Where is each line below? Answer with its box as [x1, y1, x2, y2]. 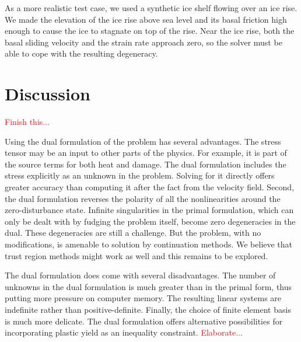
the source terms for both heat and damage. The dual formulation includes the [5, 158, 286, 170]
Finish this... [5, 116, 50, 128]
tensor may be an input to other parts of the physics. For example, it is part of [5, 146, 287, 159]
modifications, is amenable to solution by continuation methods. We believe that [5, 238, 293, 250]
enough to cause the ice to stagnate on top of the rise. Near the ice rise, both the [5, 25, 295, 37]
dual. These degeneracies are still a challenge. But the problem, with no [5, 226, 261, 239]
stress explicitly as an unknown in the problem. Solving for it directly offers [5, 169, 275, 182]
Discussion [5, 82, 90, 106]
